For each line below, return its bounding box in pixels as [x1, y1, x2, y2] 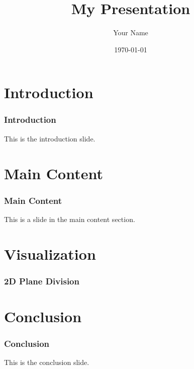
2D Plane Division [4, 274, 79, 287]
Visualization [4, 243, 96, 264]
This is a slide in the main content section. [4, 213, 135, 224]
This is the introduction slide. [4, 133, 95, 143]
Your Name [113, 27, 148, 38]
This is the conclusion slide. [4, 357, 89, 367]
